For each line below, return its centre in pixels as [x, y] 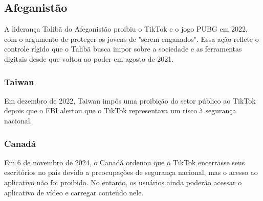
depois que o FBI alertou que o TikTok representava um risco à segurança [120, 110]
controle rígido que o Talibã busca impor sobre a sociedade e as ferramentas [123, 49]
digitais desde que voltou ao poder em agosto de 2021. [89, 58]
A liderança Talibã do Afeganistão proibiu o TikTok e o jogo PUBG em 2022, [126, 29]
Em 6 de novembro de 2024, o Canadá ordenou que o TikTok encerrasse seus [125, 162]
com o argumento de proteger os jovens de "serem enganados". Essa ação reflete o [131, 39]
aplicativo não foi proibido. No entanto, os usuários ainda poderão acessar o [123, 182]
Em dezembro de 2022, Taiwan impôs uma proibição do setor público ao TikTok [130, 100]
